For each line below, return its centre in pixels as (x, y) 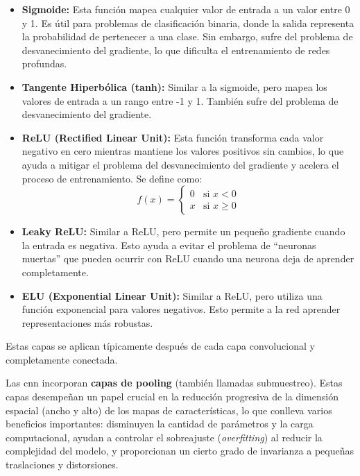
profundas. (44, 63)
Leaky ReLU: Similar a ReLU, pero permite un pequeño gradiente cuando (183, 231)
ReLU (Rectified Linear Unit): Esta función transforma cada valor (173, 137)
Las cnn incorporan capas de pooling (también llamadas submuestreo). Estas (174, 383)
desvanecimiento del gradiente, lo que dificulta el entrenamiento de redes (176, 50)
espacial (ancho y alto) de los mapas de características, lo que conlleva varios (169, 410)
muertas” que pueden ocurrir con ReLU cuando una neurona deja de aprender (188, 258)
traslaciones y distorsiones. (62, 465)
